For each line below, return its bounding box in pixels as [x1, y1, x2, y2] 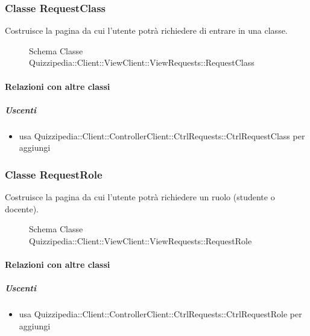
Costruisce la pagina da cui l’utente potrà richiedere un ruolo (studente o [5, 191, 275, 203]
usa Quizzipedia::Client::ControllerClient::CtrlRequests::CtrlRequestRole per [19, 308, 302, 320]
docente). [5, 202, 39, 215]
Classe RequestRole [5, 166, 103, 182]
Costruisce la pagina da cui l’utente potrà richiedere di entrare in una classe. [5, 24, 288, 37]
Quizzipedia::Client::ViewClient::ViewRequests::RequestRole [29, 234, 252, 247]
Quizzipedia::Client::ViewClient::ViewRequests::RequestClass [29, 56, 255, 69]
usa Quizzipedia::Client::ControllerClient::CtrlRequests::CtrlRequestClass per [19, 129, 305, 142]
